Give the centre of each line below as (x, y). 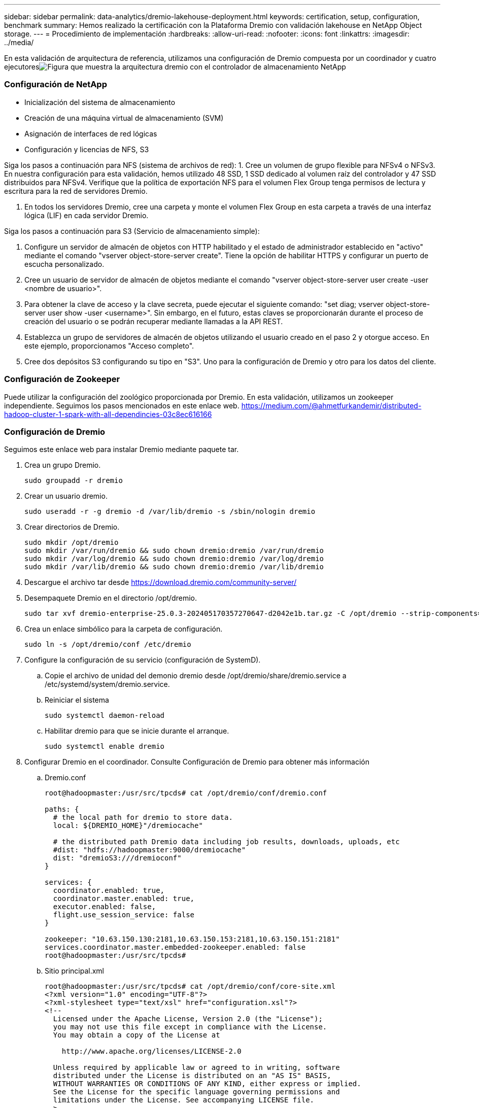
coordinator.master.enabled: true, (124, 899)
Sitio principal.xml (74, 971)
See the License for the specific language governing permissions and (196, 1092)
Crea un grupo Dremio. (63, 465)
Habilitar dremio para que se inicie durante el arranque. (137, 731)
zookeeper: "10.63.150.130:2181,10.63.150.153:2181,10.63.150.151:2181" (192, 939)
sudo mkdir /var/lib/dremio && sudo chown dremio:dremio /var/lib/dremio (174, 567)
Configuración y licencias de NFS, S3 (87, 149)
